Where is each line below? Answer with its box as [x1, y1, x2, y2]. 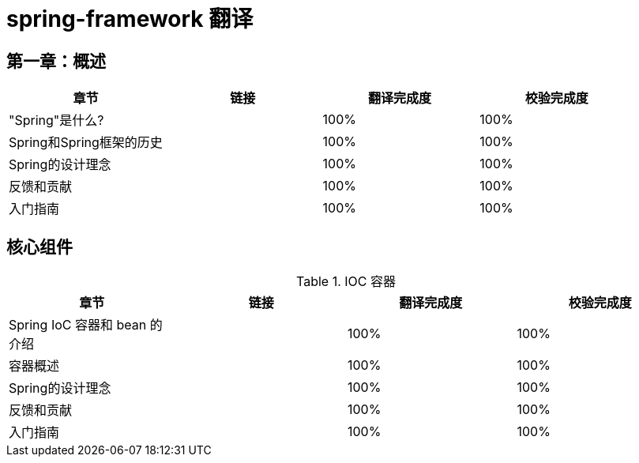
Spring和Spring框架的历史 [9, 134, 163, 151]
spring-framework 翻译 [6, 6, 254, 32]
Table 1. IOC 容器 [296, 273, 396, 290]
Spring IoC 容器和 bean [9, 317, 147, 333]
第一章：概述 [6, 51, 106, 71]
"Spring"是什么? [9, 112, 104, 129]
